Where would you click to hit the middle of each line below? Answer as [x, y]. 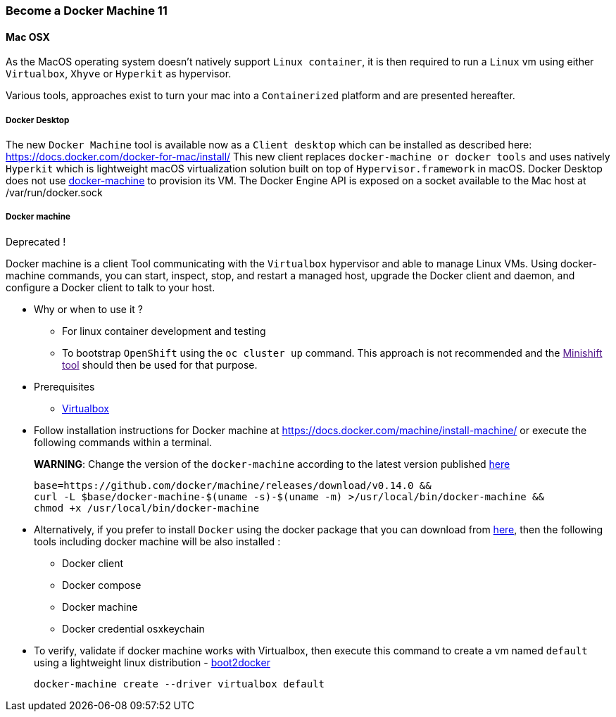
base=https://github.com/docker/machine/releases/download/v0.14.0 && [233, 485]
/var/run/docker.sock [54, 192]
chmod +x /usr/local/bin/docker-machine [147, 508]
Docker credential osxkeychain [133, 628]
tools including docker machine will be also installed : [157, 541]
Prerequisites [64, 386]
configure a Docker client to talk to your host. [111, 287]
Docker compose [102, 585]
